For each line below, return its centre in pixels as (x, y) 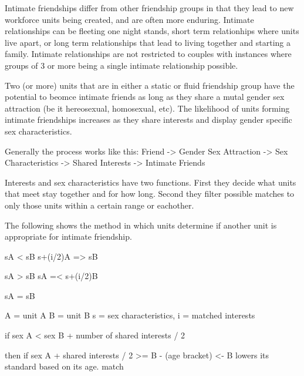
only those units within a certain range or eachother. (99, 205)
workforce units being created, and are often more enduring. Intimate (129, 19)
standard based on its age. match (64, 366)
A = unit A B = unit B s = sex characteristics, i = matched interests (130, 315)
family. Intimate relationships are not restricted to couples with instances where (148, 54)
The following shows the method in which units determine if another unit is (141, 225)
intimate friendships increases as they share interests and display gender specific (148, 120)
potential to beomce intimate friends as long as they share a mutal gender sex (145, 97)
